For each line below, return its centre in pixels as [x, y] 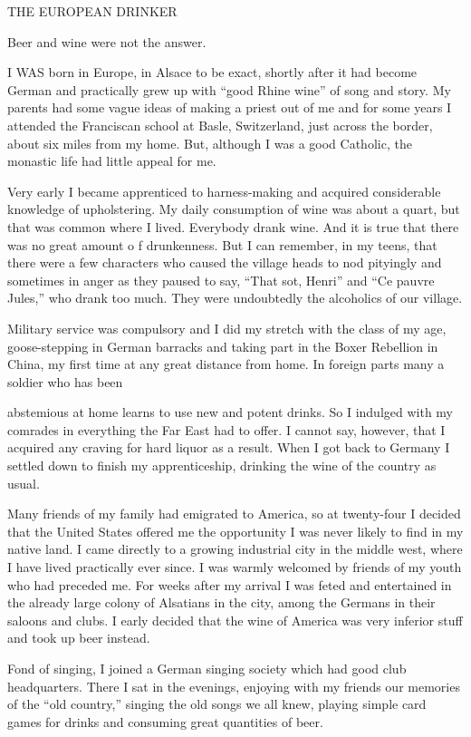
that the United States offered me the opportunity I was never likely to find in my [235, 531]
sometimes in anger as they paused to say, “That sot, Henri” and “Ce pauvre [221, 280]
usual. [24, 483]
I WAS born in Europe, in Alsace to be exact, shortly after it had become [212, 72]
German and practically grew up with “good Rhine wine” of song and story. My [229, 89]
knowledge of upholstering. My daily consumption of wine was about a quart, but [234, 209]
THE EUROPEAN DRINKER [92, 11]
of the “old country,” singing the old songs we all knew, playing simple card [217, 704]
